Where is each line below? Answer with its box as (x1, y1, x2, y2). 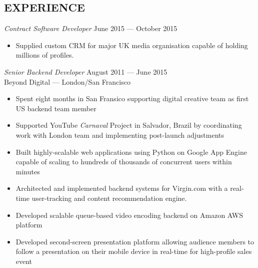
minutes (15, 166, 40, 176)
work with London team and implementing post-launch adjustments (15, 129, 224, 140)
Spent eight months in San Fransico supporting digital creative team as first (15, 93, 249, 104)
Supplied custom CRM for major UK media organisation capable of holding (15, 40, 248, 50)
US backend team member (15, 103, 96, 113)
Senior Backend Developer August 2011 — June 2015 (4, 66, 167, 77)
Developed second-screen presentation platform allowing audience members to (15, 236, 254, 246)
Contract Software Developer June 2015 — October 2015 (4, 23, 177, 34)
